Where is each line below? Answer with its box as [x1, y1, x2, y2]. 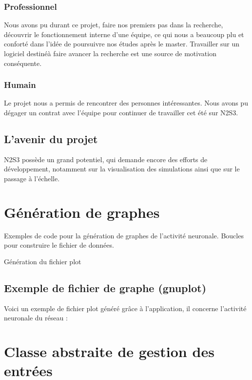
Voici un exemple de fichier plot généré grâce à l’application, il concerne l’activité [4, 303, 247, 313]
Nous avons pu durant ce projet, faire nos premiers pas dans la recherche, [4, 20, 223, 30]
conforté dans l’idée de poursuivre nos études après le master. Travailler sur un [4, 39, 240, 49]
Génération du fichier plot [4, 256, 81, 266]
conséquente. [4, 58, 42, 68]
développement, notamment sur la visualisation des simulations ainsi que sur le [4, 164, 240, 174]
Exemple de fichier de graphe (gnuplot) [4, 280, 207, 295]
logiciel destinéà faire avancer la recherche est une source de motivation [4, 48, 216, 58]
